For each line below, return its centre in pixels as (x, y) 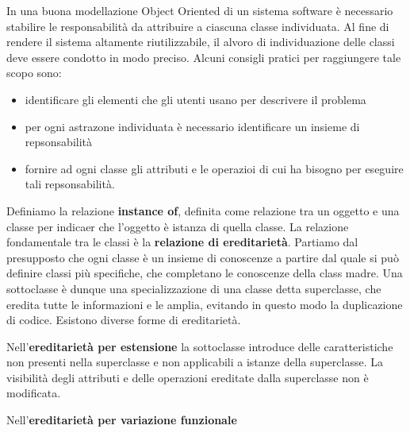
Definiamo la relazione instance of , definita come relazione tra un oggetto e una (203, 210)
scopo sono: (34, 73)
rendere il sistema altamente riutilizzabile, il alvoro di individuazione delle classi (201, 42)
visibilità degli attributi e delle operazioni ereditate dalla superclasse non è (188, 377)
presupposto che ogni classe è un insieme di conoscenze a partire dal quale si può (203, 257)
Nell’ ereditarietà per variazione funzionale (122, 420)
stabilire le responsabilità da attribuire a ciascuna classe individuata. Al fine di (198, 26)
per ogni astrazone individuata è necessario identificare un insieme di (192, 126)
